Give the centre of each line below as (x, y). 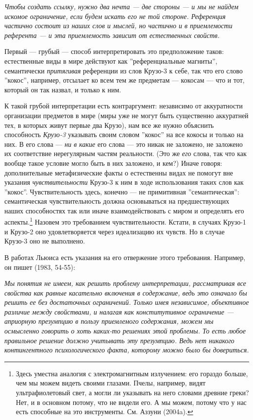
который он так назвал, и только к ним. (63, 89)
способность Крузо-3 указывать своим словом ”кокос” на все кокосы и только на (124, 134)
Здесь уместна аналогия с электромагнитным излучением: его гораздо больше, (132, 373)
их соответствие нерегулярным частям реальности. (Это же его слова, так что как (126, 153)
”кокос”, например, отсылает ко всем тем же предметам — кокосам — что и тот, (125, 80)
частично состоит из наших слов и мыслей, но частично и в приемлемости (118, 26)
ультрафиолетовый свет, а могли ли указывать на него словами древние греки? (132, 393)
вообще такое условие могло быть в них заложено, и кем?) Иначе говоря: (113, 163)
